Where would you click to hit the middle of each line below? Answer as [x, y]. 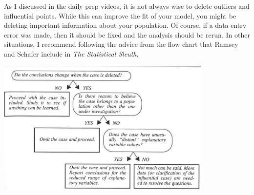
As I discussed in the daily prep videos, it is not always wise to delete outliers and [127, 6]
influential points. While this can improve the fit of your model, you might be [120, 15]
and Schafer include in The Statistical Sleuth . [71, 53]
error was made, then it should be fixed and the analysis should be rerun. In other [127, 34]
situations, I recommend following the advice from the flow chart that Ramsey [121, 44]
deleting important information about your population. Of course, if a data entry [125, 25]
